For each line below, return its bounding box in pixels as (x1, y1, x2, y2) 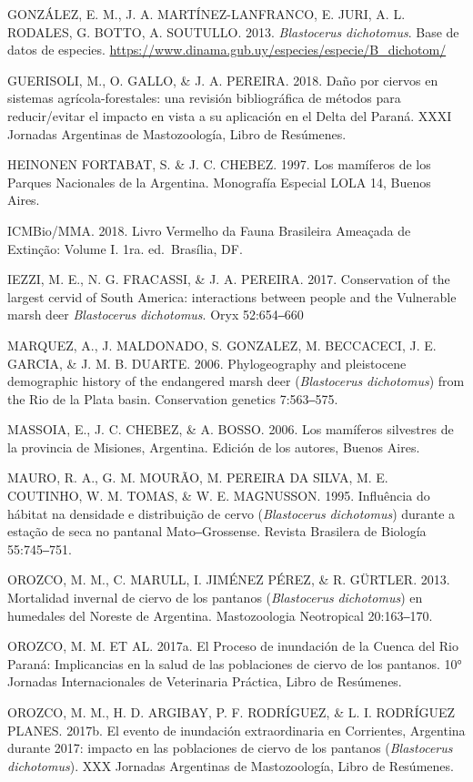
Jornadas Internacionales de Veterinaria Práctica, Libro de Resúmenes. (7, 672, 402, 691)
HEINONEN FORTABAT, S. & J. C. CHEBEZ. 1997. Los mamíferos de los (7, 155, 431, 174)
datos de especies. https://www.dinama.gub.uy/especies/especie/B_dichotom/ (7, 40, 447, 59)
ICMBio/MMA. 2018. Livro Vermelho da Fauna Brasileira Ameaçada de (7, 220, 411, 239)
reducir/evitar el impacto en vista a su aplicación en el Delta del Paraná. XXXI (7, 106, 452, 125)
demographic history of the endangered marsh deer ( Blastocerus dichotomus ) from (7, 371, 465, 391)
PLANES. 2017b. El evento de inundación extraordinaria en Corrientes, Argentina (7, 720, 466, 739)
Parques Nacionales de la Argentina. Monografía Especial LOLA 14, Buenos (7, 172, 431, 191)
